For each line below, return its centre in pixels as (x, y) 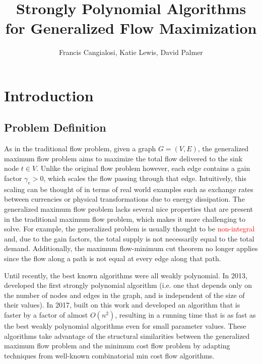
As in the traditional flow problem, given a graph (80, 148)
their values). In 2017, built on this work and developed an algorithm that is (122, 305)
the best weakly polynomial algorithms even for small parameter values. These (125, 326)
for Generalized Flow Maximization (131, 28)
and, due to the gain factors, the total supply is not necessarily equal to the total (129, 238)
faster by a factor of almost (46, 315)
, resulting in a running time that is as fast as (185, 315)
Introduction (49, 95)
